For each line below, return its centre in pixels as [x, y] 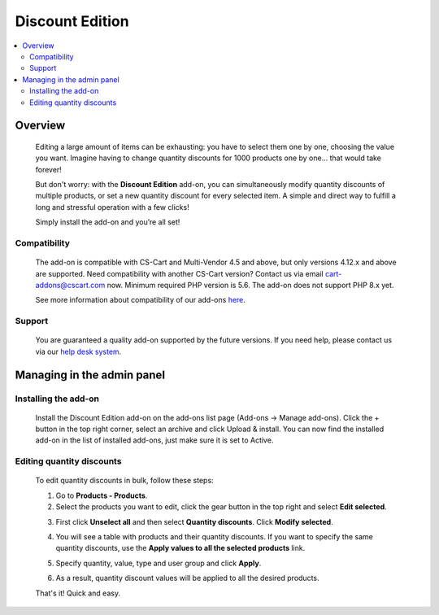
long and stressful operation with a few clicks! [113, 207]
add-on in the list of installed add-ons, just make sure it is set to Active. [154, 440]
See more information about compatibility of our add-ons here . [140, 300]
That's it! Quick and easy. [78, 593]
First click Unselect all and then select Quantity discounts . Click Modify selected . [194, 521]
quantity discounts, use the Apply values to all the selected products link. [180, 548]
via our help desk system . [78, 351]
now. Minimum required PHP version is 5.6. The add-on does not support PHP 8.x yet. [250, 285]
